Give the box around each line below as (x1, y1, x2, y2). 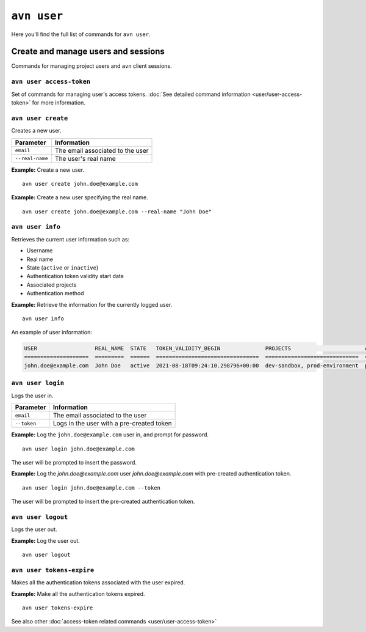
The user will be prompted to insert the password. (11, 459, 137, 466)
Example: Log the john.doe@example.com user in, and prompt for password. (11, 431, 209, 438)
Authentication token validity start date (26, 273, 124, 280)
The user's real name (55, 154, 116, 163)
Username (26, 247, 53, 254)
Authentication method (26, 290, 85, 297)
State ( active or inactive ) (26, 264, 99, 271)
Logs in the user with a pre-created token (52, 419, 172, 428)
